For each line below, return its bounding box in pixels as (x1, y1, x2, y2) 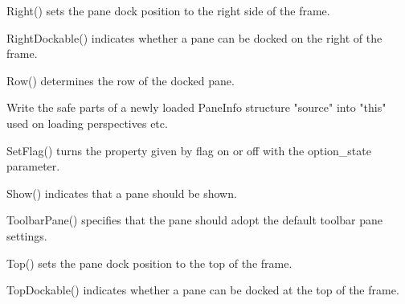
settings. (6, 227, 47, 244)
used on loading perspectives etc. (6, 114, 168, 131)
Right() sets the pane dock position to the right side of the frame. (6, 2, 330, 18)
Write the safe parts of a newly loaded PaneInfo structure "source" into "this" (6, 99, 387, 116)
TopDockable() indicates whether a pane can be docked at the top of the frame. (6, 281, 399, 298)
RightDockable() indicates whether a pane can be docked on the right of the (6, 29, 382, 46)
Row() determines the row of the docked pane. (6, 72, 235, 88)
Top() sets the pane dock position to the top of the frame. (6, 254, 292, 271)
